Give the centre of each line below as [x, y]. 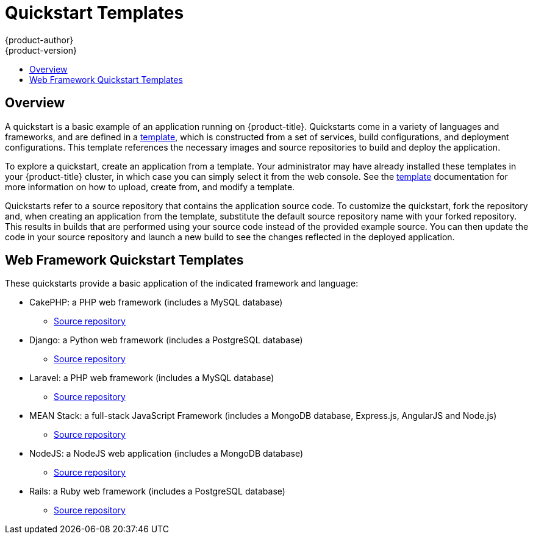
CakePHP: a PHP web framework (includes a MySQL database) [156, 302]
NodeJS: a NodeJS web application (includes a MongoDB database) [166, 454]
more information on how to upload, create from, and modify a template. [150, 187]
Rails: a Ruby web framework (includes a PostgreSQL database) [157, 491]
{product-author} [39, 40]
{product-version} [41, 50]
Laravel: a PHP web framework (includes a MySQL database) [152, 378]
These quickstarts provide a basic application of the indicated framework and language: [182, 284]
